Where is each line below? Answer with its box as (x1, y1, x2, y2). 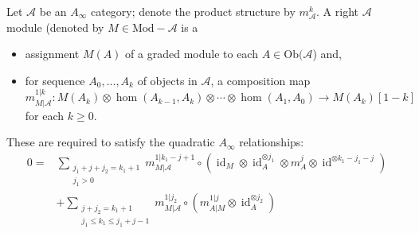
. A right (316, 3, 358, 19)
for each (25, 107, 65, 123)
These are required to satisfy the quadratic (6, 134, 215, 150)
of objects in (137, 72, 198, 88)
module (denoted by (6, 18, 104, 35)
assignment (25, 45, 80, 62)
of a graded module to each (125, 45, 258, 62)
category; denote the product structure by (90, 3, 296, 19)
